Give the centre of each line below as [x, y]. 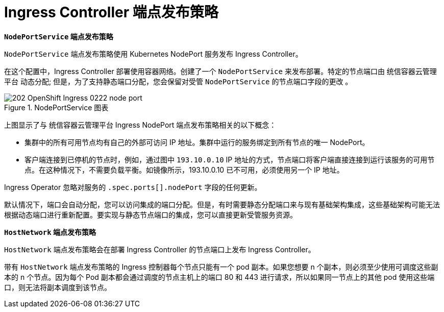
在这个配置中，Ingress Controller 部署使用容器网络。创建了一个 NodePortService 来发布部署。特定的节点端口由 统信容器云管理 [220, 71]
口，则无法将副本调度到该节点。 [58, 287]
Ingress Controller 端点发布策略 [111, 12]
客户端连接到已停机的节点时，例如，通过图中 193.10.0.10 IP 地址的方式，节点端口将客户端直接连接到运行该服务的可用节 [230, 159]
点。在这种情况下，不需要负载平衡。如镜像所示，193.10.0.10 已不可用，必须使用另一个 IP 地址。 [184, 170]
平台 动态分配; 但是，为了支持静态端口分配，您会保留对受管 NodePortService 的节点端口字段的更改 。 [178, 81]
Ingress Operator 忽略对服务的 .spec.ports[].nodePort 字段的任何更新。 [133, 187]
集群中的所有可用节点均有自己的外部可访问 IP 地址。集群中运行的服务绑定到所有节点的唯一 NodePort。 [197, 142]
